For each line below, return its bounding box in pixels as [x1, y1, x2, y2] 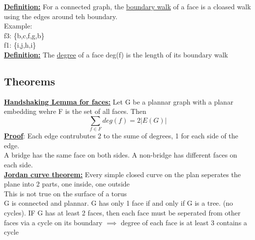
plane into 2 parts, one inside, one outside [4, 179, 130, 189]
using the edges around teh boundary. [4, 11, 117, 21]
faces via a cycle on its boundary [4, 217, 103, 227]
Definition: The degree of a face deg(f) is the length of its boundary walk [4, 49, 228, 59]
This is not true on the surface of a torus [4, 188, 127, 198]
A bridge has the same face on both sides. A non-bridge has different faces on [4, 150, 237, 160]
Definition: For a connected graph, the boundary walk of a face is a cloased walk [4, 1, 251, 11]
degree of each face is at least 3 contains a [120, 217, 247, 227]
